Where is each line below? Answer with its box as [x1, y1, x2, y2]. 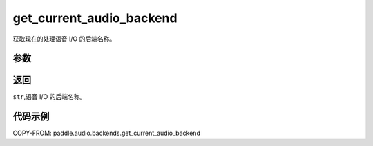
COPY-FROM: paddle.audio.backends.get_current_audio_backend [12, 129, 200, 138]
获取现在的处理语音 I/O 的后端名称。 [12, 35, 116, 43]
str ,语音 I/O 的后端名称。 [12, 93, 86, 101]
